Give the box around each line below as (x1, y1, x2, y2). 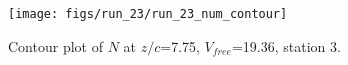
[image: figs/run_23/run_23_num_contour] (8, 7, 288, 21)
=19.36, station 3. (231, 35, 341, 56)
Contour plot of (8, 35, 103, 56)
